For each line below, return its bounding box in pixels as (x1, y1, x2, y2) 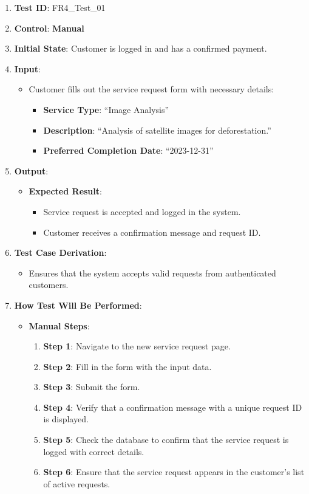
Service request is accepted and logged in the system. (43, 205, 241, 218)
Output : (14, 164, 49, 177)
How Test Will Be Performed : (14, 298, 142, 311)
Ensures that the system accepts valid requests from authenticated (29, 266, 276, 279)
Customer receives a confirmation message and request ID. (43, 225, 261, 238)
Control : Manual (14, 21, 84, 34)
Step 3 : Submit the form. (43, 380, 140, 393)
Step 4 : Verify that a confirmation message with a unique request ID (43, 400, 302, 413)
